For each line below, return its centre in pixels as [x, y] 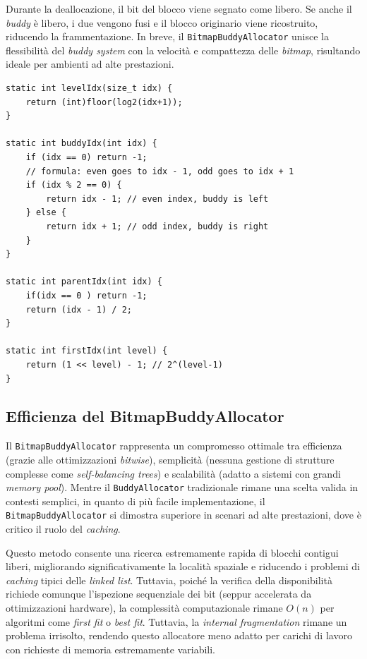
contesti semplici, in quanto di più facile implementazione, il [136, 501]
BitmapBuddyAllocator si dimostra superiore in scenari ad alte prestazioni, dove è [183, 515]
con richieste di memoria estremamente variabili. [110, 649]
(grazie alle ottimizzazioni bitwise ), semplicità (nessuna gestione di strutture [170, 459]
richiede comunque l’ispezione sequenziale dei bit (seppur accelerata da [159, 594]
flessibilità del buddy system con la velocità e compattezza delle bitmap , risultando [183, 50]
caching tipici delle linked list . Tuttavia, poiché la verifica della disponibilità [169, 580]
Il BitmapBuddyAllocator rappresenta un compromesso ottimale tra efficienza [174, 446]
